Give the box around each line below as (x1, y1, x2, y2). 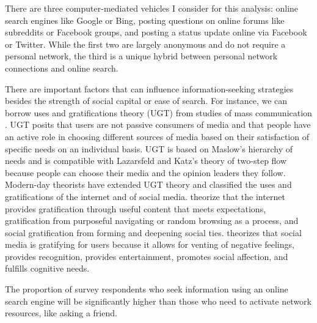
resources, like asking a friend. (5, 306, 117, 319)
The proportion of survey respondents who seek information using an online (5, 283, 288, 295)
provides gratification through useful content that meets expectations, (5, 202, 266, 215)
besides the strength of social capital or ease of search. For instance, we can (5, 94, 288, 107)
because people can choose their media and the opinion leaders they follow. (5, 166, 286, 179)
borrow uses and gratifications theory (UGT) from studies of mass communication (5, 106, 312, 119)
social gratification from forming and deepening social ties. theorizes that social (5, 226, 302, 239)
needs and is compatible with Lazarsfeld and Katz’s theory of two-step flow (5, 154, 287, 167)
